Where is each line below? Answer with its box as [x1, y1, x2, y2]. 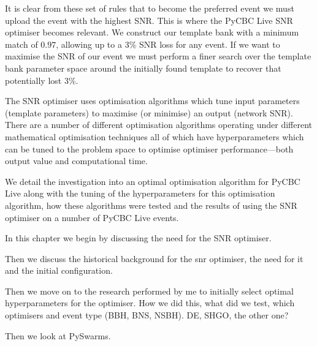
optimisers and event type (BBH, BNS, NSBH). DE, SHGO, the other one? [5, 309, 289, 322]
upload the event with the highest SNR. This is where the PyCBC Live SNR [5, 13, 293, 26]
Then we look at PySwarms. [5, 329, 111, 342]
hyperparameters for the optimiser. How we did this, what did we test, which [5, 296, 295, 309]
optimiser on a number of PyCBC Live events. [5, 211, 179, 224]
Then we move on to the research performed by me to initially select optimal [5, 284, 294, 297]
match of [5, 37, 38, 50]
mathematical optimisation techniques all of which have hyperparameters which [5, 130, 304, 143]
